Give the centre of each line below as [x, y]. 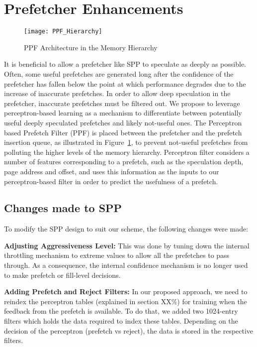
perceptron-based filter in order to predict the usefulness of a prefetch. [111, 181]
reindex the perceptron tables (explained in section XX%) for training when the [126, 301]
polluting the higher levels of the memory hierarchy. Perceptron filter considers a [127, 152]
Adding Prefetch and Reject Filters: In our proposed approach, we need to [126, 291]
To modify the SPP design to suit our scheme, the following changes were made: [126, 229]
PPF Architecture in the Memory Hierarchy [91, 47]
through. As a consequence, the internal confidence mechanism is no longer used [126, 265]
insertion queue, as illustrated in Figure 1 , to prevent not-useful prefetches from [126, 142]
